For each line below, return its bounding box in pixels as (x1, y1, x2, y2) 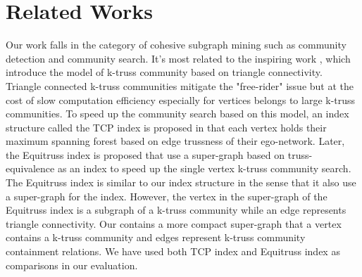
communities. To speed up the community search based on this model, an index (6, 106, 349, 121)
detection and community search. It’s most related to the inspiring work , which (6, 51, 351, 65)
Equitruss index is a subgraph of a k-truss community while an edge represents (6, 202, 347, 217)
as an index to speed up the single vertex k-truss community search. (57, 161, 351, 176)
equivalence (6, 161, 55, 176)
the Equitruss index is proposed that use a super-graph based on (6, 147, 285, 162)
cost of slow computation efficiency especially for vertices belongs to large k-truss (6, 92, 356, 107)
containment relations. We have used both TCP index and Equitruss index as (6, 244, 340, 259)
